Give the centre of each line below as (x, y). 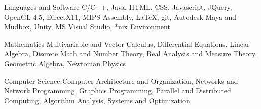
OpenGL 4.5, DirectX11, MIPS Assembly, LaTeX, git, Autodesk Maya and (120, 16)
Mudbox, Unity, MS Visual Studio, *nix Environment (87, 27)
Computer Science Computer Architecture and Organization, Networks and (121, 80)
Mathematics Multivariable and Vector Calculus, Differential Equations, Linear (127, 43)
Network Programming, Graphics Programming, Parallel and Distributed (118, 90)
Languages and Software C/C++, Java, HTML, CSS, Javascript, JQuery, (118, 7)
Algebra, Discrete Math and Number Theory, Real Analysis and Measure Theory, (131, 53)
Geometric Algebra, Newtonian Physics (65, 63)
